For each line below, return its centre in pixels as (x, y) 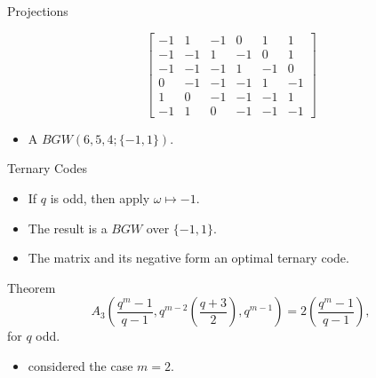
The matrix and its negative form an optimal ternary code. (188, 258)
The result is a (68, 228)
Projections (38, 11)
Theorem (32, 287)
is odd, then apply (100, 197)
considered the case (80, 365)
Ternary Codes (47, 168)
